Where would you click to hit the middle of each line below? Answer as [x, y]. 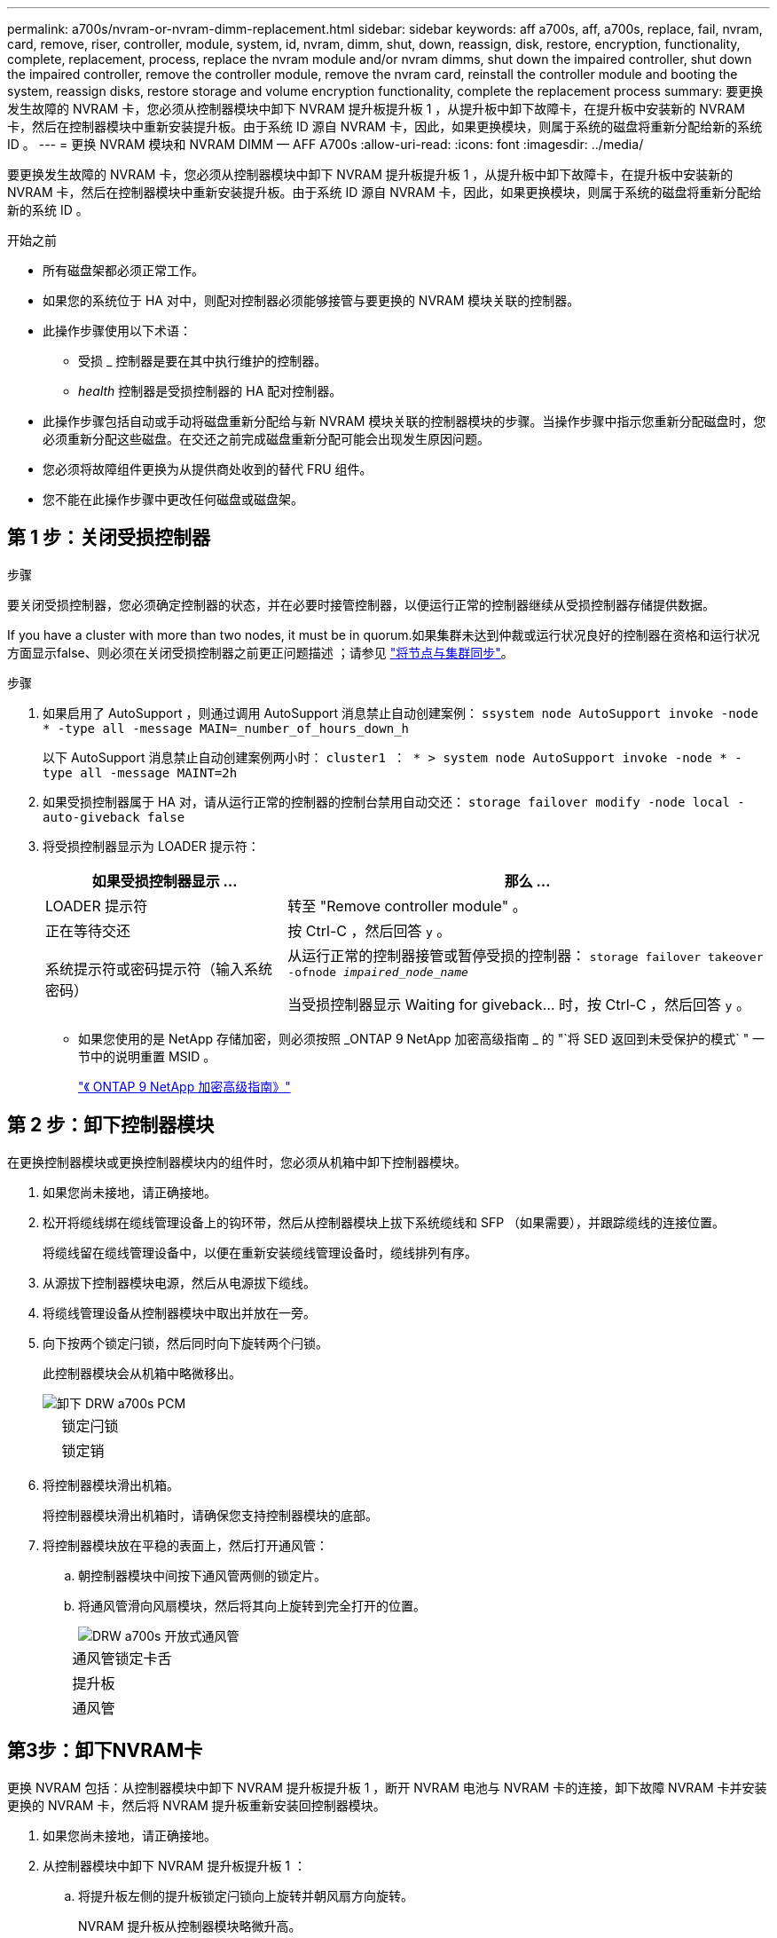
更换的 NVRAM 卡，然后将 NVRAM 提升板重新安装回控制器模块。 [196, 1805]
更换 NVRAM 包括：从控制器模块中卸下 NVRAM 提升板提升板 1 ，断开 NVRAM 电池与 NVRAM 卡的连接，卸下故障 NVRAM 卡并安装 [387, 1787]
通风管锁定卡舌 [122, 1658]
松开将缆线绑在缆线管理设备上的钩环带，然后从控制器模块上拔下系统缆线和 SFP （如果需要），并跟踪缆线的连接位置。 [384, 1222]
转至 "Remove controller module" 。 [407, 906]
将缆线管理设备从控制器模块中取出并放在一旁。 [179, 1312]
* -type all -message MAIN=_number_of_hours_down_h [226, 728]
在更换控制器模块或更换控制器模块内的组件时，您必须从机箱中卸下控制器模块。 [237, 1162]
